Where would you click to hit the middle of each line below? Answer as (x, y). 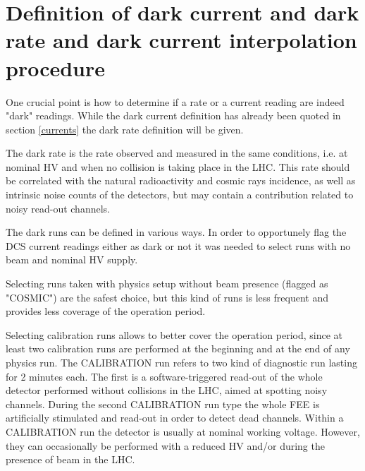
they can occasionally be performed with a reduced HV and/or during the (165, 445)
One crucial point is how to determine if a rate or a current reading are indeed (175, 101)
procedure (56, 67)
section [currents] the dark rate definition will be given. (125, 129)
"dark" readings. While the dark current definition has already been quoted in (173, 115)
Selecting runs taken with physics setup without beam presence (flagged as (167, 284)
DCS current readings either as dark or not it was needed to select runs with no (178, 245)
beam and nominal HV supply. (72, 260)
